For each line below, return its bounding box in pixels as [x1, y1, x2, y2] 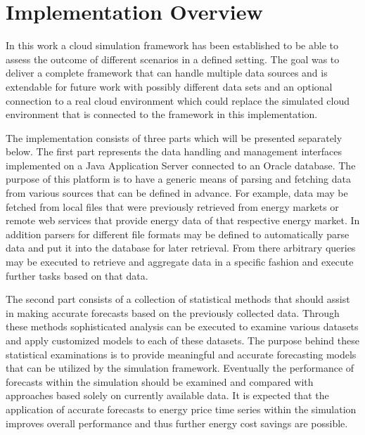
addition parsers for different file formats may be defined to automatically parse [6, 226, 350, 241]
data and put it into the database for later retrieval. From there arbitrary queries [6, 240, 356, 255]
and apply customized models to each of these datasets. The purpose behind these [6, 333, 359, 347]
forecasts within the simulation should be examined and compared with [6, 374, 314, 389]
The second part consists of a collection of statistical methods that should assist [6, 292, 350, 306]
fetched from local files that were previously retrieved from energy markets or [6, 199, 339, 214]
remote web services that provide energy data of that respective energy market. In [6, 213, 360, 228]
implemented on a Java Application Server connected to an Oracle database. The [6, 157, 356, 172]
